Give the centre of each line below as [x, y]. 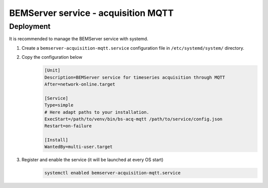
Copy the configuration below [52, 57]
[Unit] [52, 70]
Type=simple [59, 105]
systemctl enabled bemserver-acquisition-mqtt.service [112, 173]
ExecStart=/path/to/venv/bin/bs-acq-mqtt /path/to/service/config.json [134, 119]
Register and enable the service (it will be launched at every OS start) [93, 160]
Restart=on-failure [68, 126]
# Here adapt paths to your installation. [97, 112]
